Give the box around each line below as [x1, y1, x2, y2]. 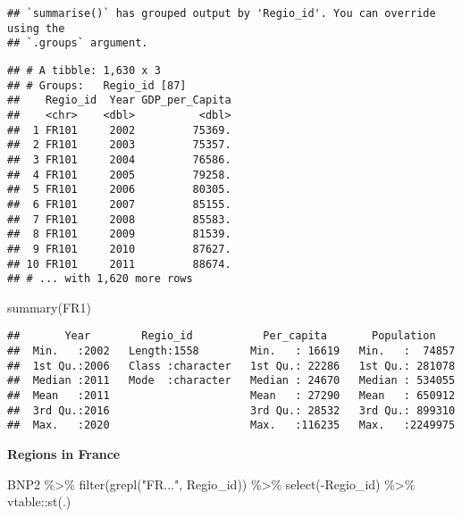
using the [7, 21, 65, 35]
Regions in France [7, 445, 121, 463]
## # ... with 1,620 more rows [7, 272, 193, 286]
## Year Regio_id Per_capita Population [7, 329, 436, 343]
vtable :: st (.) [7, 492, 71, 511]
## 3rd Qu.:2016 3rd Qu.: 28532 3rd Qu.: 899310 [7, 404, 456, 417]
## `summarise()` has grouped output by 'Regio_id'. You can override [7, 7, 436, 20]
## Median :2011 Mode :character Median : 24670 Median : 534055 [7, 374, 456, 388]
